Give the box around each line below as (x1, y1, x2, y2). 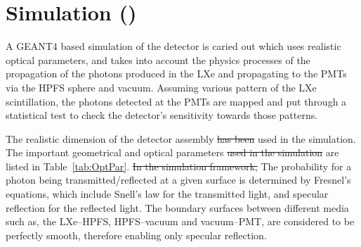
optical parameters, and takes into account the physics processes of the (6, 52, 310, 67)
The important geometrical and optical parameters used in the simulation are (6, 145, 339, 160)
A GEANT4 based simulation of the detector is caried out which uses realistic (6, 39, 341, 53)
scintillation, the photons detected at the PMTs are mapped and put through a (6, 94, 347, 108)
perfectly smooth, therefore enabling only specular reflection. (6, 227, 267, 242)
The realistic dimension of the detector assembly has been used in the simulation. (6, 131, 356, 146)
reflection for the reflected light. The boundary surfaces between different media (6, 200, 349, 215)
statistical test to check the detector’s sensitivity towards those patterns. (6, 108, 318, 122)
